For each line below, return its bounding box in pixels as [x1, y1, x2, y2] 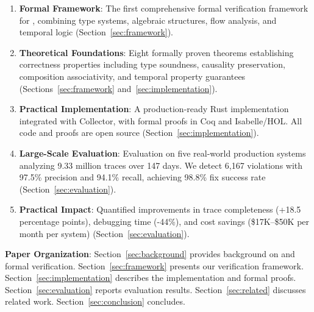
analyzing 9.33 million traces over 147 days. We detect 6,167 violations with [19, 158, 303, 171]
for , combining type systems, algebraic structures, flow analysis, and [19, 13, 277, 26]
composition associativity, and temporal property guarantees [19, 69, 246, 82]
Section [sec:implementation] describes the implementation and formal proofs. [5, 271, 296, 284]
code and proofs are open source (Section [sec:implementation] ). [19, 126, 259, 139]
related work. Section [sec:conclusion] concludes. [5, 295, 185, 308]
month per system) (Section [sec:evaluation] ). [19, 227, 190, 239]
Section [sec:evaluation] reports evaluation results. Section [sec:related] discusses [5, 283, 306, 296]
